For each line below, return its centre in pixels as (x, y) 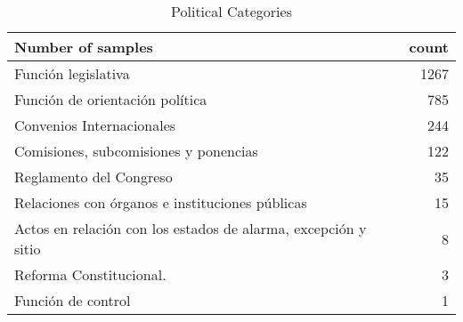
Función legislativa (72, 73)
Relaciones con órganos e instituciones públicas (161, 202)
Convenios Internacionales (95, 125)
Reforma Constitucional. (90, 274)
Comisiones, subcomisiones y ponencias (136, 151)
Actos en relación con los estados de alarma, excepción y (191, 228)
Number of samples (84, 47)
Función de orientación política (111, 99)
